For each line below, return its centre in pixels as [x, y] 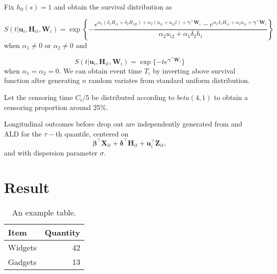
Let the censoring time [38, 97]
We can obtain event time [103, 70]
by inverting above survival [194, 70]
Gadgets [22, 261]
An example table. [44, 212]
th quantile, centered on [92, 133]
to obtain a [231, 97]
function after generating [42, 80]
